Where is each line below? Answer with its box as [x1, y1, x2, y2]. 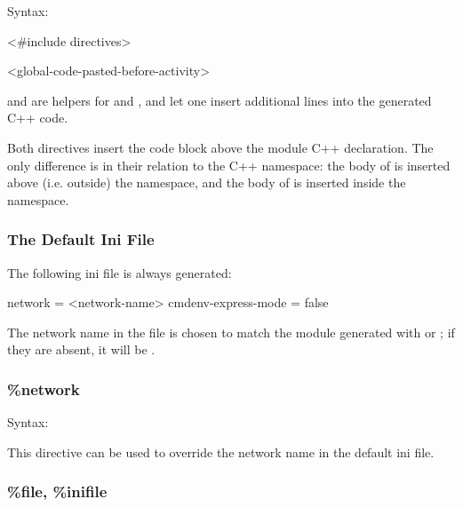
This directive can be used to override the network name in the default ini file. [7, 442, 435, 461]
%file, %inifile [7, 480, 108, 503]
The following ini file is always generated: [7, 263, 232, 281]
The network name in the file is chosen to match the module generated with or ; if [7, 322, 455, 341]
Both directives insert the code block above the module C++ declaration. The [7, 138, 434, 156]
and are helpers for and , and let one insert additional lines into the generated [7, 91, 432, 109]
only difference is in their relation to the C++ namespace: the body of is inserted [7, 155, 451, 174]
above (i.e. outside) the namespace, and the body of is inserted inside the [7, 173, 406, 192]
